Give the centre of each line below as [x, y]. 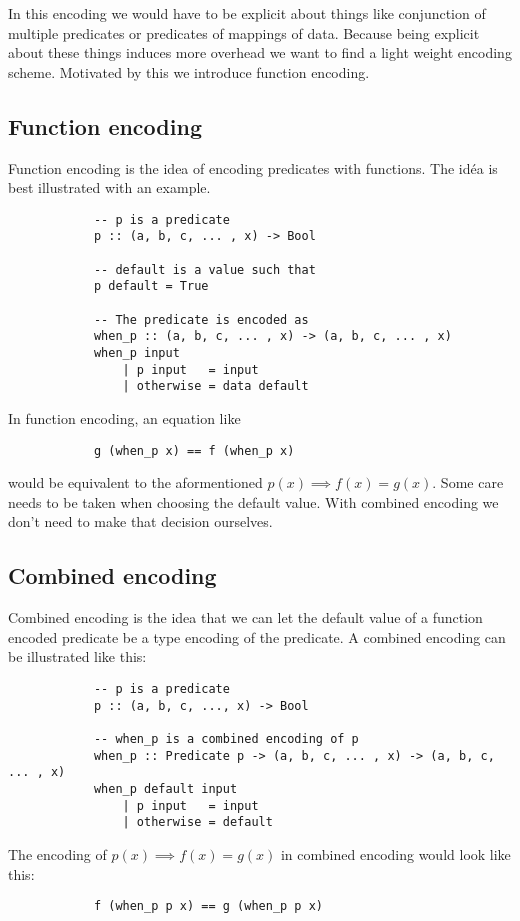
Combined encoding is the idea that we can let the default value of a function [245, 617]
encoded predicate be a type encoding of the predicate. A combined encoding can [257, 636]
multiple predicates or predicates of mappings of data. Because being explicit [244, 32]
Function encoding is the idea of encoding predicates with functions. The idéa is [253, 167]
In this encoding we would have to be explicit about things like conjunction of [247, 13]
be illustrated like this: [77, 656]
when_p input [136, 353]
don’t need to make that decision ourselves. [140, 521]
